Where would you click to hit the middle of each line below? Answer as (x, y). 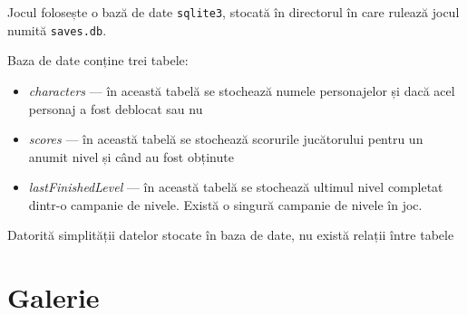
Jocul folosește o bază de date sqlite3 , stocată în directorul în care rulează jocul (233, 12)
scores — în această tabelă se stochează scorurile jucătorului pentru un (226, 139)
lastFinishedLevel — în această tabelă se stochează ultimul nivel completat (236, 187)
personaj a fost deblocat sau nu (116, 108)
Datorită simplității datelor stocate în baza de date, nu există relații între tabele (231, 235)
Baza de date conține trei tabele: (98, 60)
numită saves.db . (57, 29)
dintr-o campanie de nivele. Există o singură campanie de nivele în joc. (225, 204)
